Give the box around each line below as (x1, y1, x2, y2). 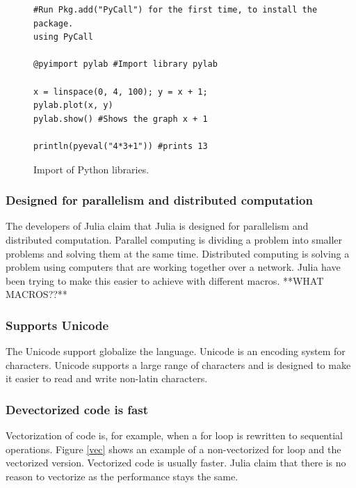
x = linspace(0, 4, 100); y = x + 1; (33, 86, 208, 97)
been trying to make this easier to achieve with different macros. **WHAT (6, 273, 324, 288)
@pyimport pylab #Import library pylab (33, 59, 218, 70)
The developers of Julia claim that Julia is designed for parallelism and (6, 219, 309, 233)
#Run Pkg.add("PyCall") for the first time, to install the (33, 5, 318, 15)
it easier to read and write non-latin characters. (6, 371, 208, 386)
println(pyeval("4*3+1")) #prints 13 (33, 141, 208, 151)
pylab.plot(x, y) (33, 100, 113, 111)
